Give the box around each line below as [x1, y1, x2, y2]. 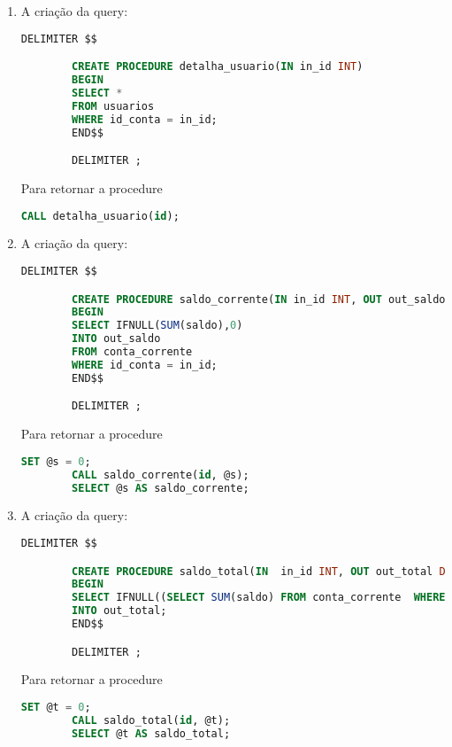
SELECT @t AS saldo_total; [72, 727, 231, 740]
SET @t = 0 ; [20, 701, 91, 713]
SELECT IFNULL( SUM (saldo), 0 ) [72, 319, 243, 332]
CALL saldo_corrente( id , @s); [72, 468, 249, 481]
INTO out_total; [72, 604, 167, 618]
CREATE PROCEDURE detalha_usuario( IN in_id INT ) [72, 60, 364, 74]
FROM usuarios [72, 99, 155, 113]
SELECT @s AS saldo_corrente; [72, 481, 249, 494]
